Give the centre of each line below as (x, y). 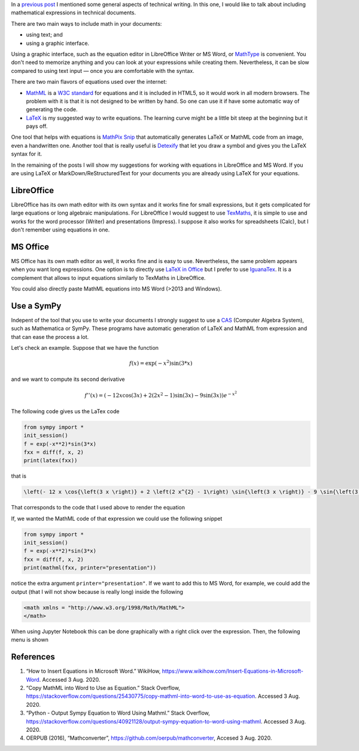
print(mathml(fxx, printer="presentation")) (90, 568)
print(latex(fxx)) (51, 461)
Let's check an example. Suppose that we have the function (85, 348)
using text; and (44, 35)
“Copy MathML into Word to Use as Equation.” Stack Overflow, (103, 688)
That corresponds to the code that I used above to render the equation (98, 508)
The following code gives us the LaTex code (65, 411)
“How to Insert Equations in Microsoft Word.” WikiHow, (93, 671)
